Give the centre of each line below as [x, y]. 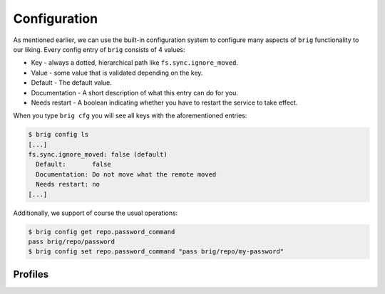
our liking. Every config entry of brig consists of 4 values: [99, 49]
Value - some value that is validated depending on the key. [117, 73]
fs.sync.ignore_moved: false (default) [98, 154]
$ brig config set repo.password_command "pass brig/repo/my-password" [156, 252]
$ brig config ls [58, 135]
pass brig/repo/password [72, 241]
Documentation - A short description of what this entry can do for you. [134, 93]
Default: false [74, 164]
